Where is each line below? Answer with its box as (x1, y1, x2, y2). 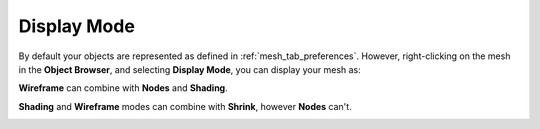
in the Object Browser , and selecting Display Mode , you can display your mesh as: (18, 63, 362, 75)
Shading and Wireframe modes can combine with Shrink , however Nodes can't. (18, 100, 352, 112)
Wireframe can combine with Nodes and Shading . (18, 82, 229, 94)
